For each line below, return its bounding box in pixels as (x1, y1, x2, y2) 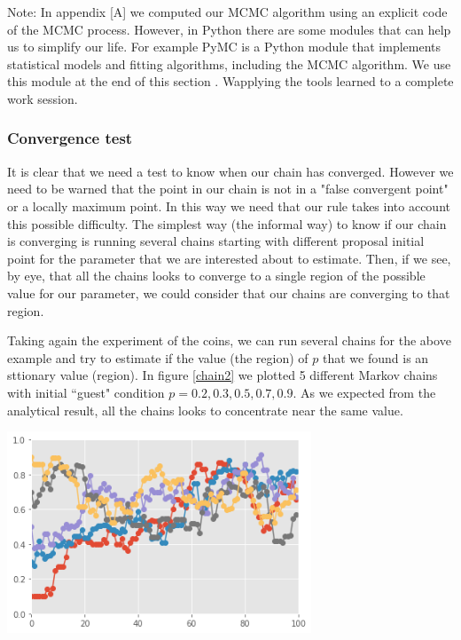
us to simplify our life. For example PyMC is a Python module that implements (7, 37, 441, 56)
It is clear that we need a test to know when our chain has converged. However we (7, 162, 454, 180)
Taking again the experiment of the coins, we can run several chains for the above (7, 331, 451, 350)
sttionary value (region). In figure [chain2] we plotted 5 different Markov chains (7, 366, 438, 384)
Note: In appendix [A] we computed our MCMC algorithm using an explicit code (7, 3, 448, 20)
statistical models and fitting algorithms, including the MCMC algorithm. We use (7, 54, 451, 73)
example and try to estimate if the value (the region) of (7, 348, 309, 367)
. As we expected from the (293, 383, 436, 401)
